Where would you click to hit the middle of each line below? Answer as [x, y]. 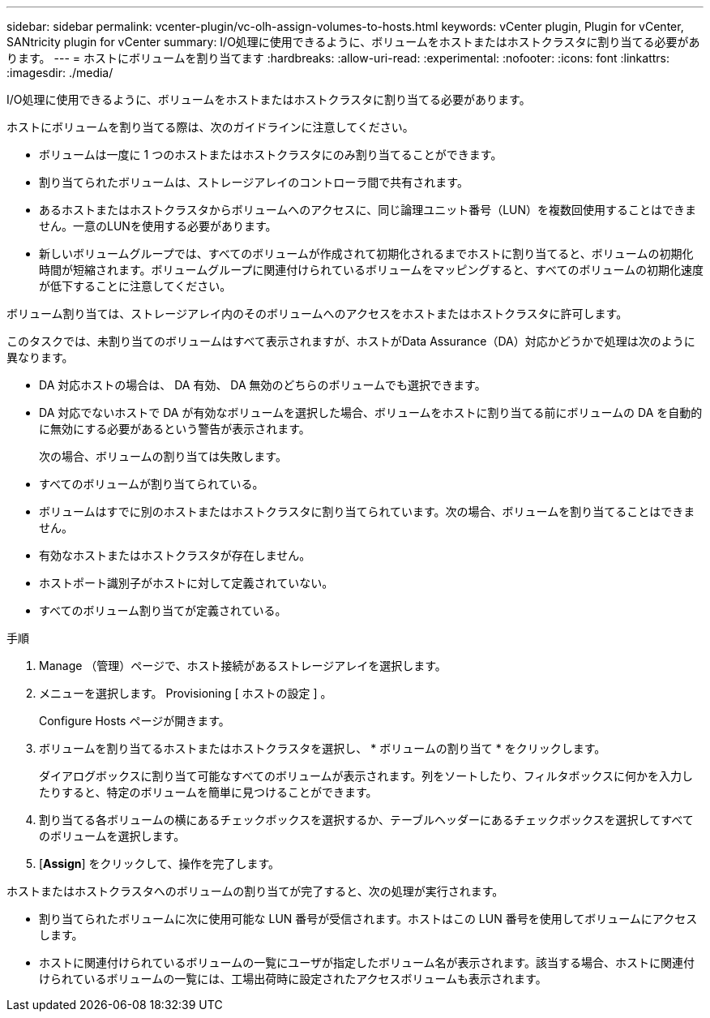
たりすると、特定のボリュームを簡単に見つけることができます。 [208, 792]
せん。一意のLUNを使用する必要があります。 [158, 226]
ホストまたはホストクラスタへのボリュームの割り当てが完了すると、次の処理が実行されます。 [255, 891]
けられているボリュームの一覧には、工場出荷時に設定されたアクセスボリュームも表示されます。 [293, 979]
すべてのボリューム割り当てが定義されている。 [163, 610]
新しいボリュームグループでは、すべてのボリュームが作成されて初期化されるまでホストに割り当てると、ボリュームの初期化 [366, 253]
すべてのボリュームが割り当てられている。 [152, 484]
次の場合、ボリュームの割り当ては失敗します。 [163, 456]
